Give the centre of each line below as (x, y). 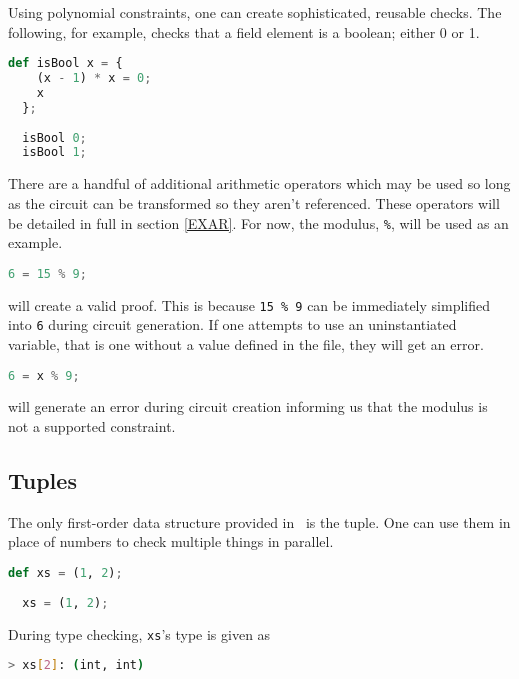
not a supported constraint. (92, 426)
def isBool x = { (65, 63)
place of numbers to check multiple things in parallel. (171, 541)
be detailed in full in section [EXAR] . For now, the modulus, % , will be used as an (258, 222)
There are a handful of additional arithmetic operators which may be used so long (259, 183)
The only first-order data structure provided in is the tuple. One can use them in (259, 521)
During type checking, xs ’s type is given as (139, 633)
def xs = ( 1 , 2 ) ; (65, 572)
